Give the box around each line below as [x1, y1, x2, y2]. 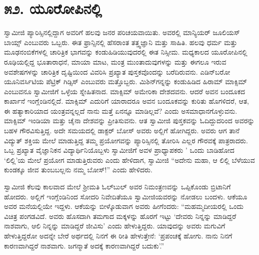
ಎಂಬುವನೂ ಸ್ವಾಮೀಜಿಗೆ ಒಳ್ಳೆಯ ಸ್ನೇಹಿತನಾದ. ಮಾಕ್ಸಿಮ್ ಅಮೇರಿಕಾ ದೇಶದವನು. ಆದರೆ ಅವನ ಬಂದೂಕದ [4, 86, 245, 96]
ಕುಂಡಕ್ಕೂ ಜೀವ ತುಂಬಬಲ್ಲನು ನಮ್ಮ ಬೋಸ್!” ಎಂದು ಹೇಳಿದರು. [4, 164, 152, 175]
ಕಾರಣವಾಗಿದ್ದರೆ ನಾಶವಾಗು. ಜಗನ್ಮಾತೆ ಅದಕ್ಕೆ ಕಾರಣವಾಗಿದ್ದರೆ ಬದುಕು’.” [4, 240, 164, 250]
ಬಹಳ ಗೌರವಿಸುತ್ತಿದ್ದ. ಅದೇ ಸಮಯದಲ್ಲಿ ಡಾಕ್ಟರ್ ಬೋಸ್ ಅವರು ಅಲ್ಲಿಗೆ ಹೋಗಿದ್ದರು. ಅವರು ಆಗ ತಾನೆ [4, 125, 239, 136]
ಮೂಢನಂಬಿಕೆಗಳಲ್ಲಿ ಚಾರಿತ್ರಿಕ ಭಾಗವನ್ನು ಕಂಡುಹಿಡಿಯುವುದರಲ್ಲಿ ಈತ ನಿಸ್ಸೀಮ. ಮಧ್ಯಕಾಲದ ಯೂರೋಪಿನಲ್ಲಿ [4, 47, 247, 57]
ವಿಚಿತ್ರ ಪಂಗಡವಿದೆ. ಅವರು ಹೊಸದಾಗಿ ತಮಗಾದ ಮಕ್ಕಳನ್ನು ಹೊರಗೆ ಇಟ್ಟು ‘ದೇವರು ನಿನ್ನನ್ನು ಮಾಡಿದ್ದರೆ [4, 210, 236, 221]
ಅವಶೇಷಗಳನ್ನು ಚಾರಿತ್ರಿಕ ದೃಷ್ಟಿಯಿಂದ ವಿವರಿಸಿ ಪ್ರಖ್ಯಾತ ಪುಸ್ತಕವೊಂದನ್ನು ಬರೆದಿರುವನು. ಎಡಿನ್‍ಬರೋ [4, 66, 230, 77]
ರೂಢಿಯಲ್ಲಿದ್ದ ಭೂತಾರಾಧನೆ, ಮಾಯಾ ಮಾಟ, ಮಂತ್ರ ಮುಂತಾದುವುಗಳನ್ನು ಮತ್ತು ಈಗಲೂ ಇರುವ [4, 56, 226, 67]
